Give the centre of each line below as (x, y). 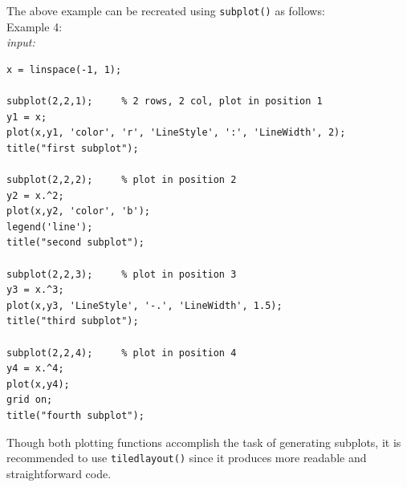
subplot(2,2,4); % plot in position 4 (122, 353)
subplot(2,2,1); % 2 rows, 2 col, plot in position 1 (165, 101)
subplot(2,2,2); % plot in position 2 (122, 180)
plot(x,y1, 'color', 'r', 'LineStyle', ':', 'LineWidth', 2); (176, 133)
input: (21, 42)
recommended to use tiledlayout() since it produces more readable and (187, 458)
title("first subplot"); (73, 148)
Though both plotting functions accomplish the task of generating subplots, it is (204, 442)
